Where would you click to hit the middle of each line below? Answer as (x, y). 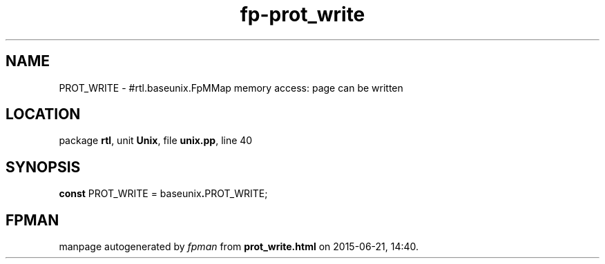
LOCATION (43, 114)
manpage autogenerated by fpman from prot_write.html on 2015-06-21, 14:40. (239, 247)
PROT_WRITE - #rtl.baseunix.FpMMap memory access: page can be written (231, 88)
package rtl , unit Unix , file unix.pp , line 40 (156, 141)
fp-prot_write (302, 14)
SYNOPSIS (43, 167)
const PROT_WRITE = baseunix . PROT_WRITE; (163, 194)
